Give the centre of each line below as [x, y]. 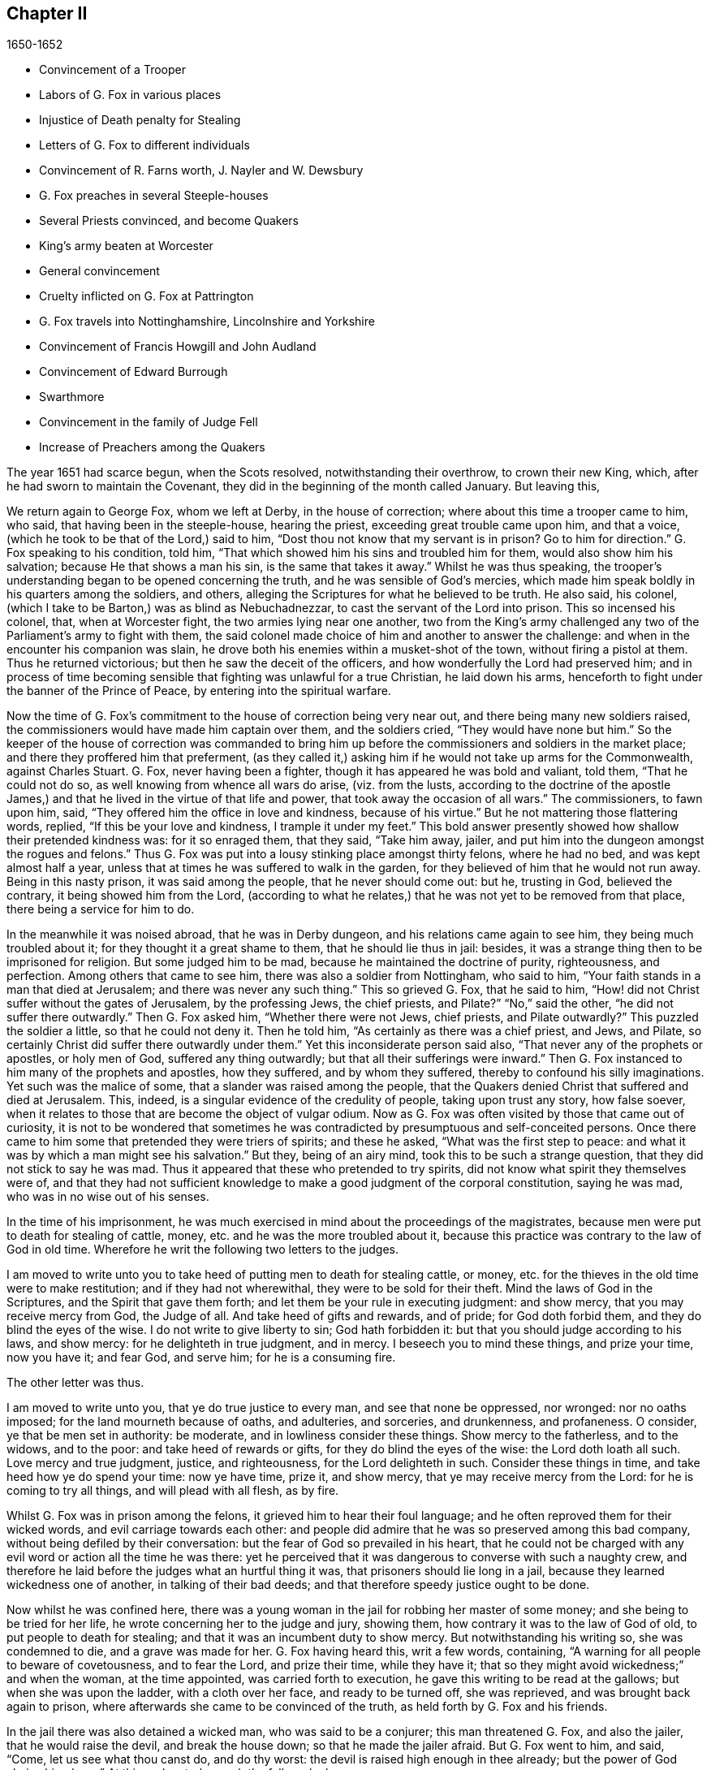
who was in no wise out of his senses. [108, 1197]
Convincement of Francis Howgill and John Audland [178, 347]
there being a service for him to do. [101, 909]
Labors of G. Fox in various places [130, 95]
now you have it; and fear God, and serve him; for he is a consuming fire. [201, 1358]
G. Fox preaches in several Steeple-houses [154, 196]
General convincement [99, 271]
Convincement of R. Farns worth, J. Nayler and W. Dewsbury [201, 171]
